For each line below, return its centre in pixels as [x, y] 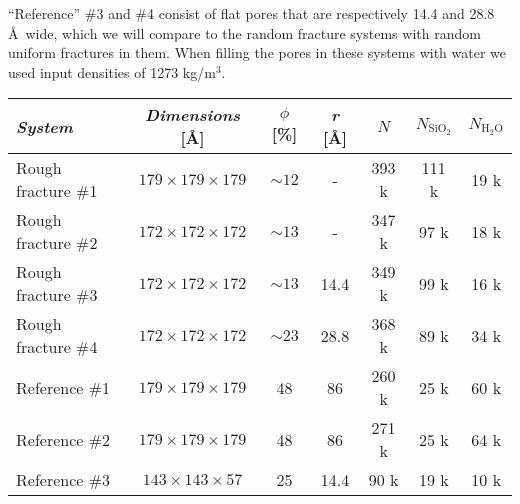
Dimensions [192, 115]
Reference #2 [63, 439]
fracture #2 [57, 243]
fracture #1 [57, 191]
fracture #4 [57, 347]
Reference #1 [63, 387]
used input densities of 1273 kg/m [112, 71]
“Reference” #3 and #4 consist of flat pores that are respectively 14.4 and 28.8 [251, 13]
